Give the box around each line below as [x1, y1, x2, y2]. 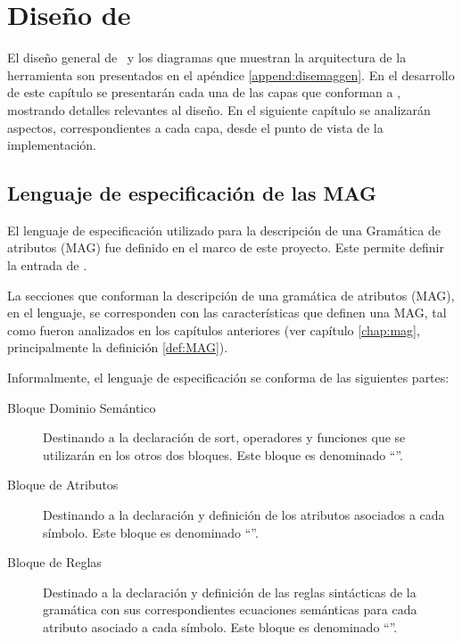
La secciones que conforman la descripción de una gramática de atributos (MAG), [7, 285, 455, 304]
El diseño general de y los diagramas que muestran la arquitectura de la [7, 48, 407, 67]
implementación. [7, 136, 96, 154]
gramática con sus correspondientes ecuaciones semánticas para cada [43, 600, 417, 619]
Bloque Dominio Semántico [7, 398, 156, 416]
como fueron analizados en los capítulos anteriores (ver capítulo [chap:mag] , [7, 320, 420, 339]
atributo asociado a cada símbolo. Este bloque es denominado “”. [43, 617, 398, 636]
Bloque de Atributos [7, 475, 119, 494]
